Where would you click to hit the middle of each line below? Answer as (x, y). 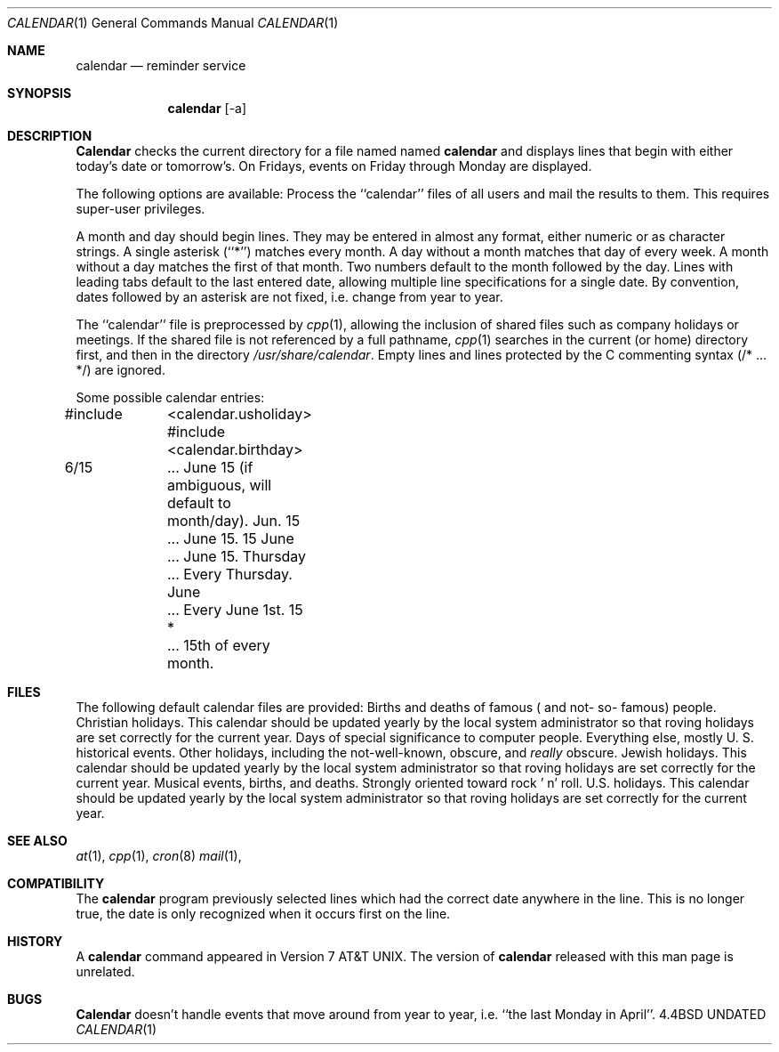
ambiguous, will (219, 485)
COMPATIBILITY (56, 883)
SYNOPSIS (40, 93)
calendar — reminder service (161, 65)
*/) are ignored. (120, 370)
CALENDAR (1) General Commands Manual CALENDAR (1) (173, 23)
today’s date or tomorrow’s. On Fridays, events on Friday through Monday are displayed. (334, 166)
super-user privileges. (141, 209)
